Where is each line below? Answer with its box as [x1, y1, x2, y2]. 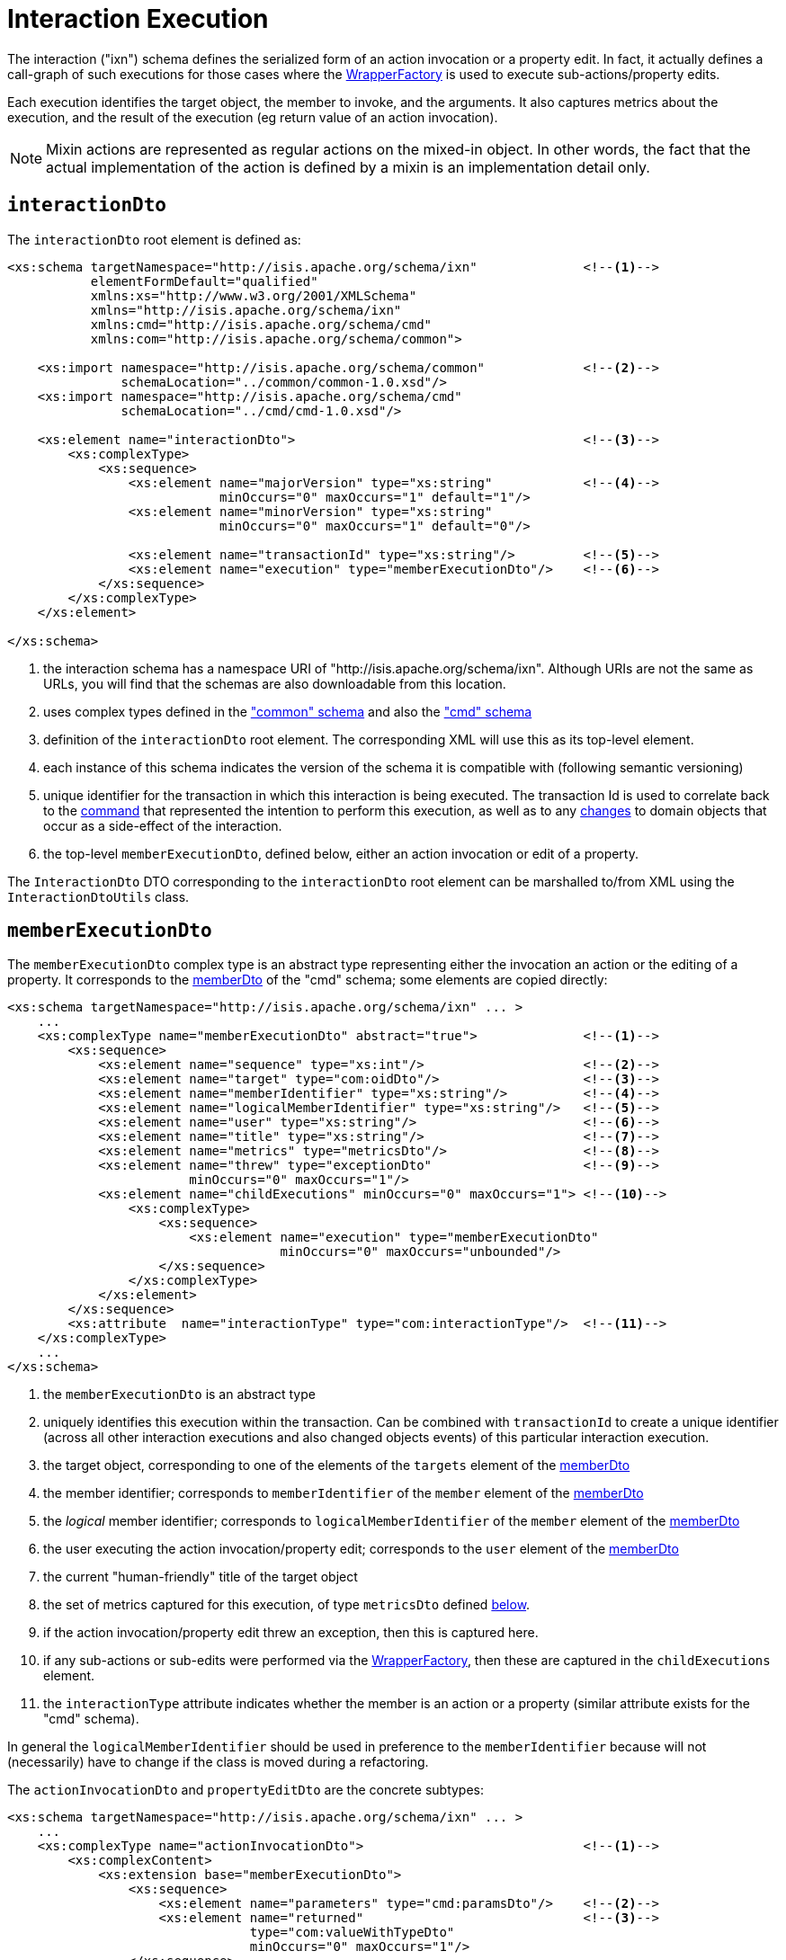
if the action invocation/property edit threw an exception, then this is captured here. [43, 1625, 539, 1641]
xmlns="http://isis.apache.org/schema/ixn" [90, 302, 402, 317]
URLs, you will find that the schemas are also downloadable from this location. [43, 675, 506, 691]
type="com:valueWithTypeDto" [249, 1925, 455, 1940]
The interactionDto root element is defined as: [7, 231, 301, 247]
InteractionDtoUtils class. [7, 888, 190, 904]
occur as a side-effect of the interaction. [43, 817, 282, 833]
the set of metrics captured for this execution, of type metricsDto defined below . [43, 1597, 531, 1613]
